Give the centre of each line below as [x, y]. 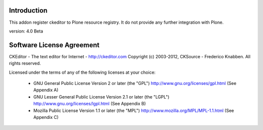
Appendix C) [46, 117]
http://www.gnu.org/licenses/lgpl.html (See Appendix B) [90, 104]
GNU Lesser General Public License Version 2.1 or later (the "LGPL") [102, 97]
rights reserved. [25, 64]
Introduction [28, 10]
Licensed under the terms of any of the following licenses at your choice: [82, 72]
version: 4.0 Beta [26, 31]
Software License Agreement [54, 45]
